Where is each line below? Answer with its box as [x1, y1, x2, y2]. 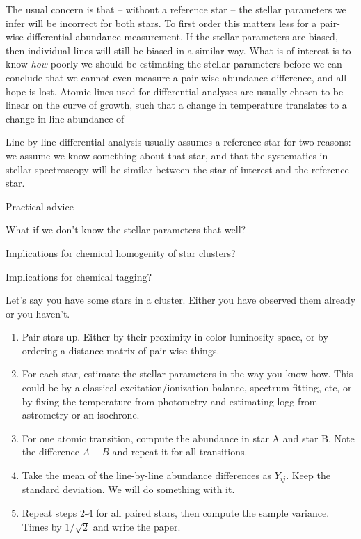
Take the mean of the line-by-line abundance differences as [22, 468, 272, 483]
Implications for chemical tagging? [6, 269, 152, 283]
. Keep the [286, 468, 330, 483]
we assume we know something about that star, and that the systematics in [6, 148, 328, 162]
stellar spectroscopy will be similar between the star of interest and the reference [6, 162, 349, 176]
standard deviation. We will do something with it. [22, 482, 235, 497]
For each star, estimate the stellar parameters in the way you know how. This [22, 366, 353, 381]
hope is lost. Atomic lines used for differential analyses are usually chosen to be [6, 84, 344, 98]
